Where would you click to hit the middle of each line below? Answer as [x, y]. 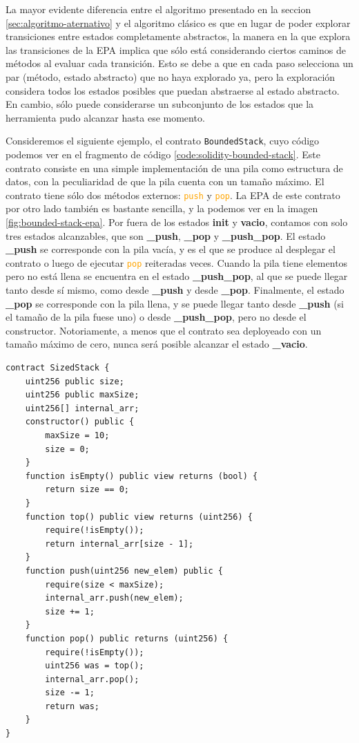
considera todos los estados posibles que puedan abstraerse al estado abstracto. [173, 90]
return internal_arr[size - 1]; [119, 544]
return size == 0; [87, 490]
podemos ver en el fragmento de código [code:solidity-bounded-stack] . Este [163, 154]
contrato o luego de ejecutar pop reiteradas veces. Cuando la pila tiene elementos [177, 262]
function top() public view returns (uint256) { [139, 517]
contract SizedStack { [58, 368]
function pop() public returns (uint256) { [127, 638]
